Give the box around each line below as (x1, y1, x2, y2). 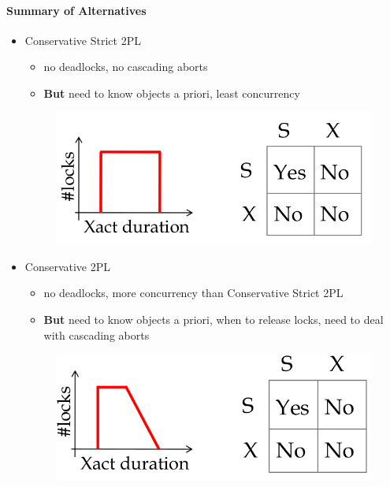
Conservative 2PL (24, 258, 111, 274)
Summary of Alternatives (6, 2, 147, 18)
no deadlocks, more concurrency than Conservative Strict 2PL (43, 284, 344, 301)
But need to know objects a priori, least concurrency (43, 84, 300, 101)
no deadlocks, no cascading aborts (43, 58, 208, 75)
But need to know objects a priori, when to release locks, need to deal (43, 311, 384, 328)
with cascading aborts (43, 326, 150, 343)
